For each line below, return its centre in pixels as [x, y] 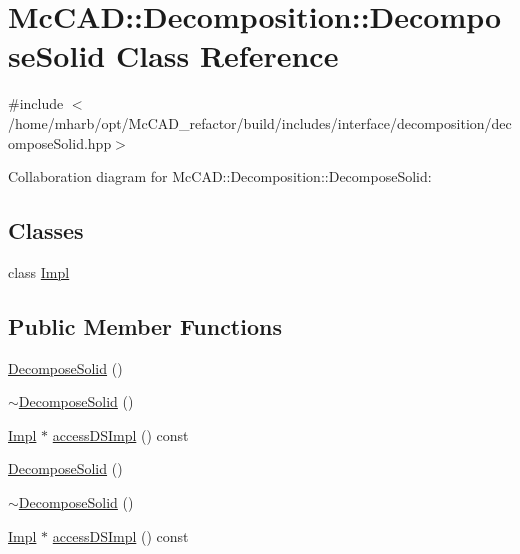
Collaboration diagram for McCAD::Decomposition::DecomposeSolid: [220, 176]
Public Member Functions [145, 325]
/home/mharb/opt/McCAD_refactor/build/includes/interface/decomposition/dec [260, 122]
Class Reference [227, 55]
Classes [46, 230]
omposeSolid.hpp [60, 142]
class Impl [39, 271]
